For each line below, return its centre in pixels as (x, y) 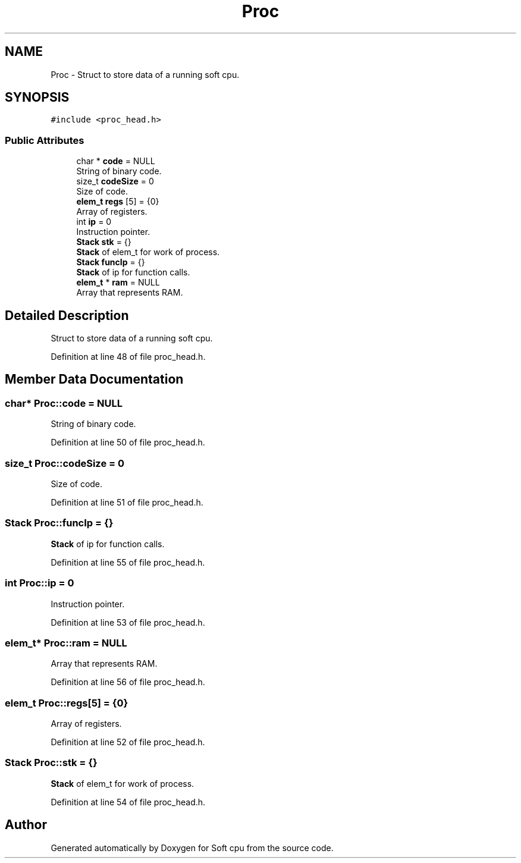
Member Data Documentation (94, 379)
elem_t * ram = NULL (118, 283)
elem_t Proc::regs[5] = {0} (67, 703)
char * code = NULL (116, 161)
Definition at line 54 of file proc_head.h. (128, 802)
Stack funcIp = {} (111, 262)
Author (26, 825)
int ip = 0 (94, 222)
